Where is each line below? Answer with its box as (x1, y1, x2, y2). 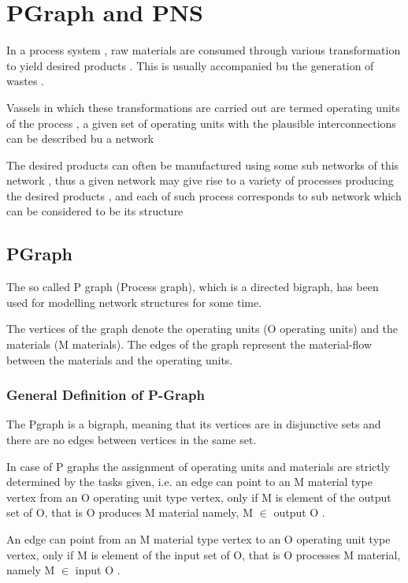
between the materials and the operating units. (6, 351, 233, 368)
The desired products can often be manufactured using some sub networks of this (6, 156, 399, 173)
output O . (273, 504, 325, 521)
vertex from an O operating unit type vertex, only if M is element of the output (6, 488, 391, 505)
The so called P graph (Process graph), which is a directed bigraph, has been (6, 278, 379, 295)
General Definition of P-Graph (6, 385, 205, 405)
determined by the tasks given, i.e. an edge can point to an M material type (6, 473, 373, 490)
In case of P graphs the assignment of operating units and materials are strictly (6, 458, 391, 474)
